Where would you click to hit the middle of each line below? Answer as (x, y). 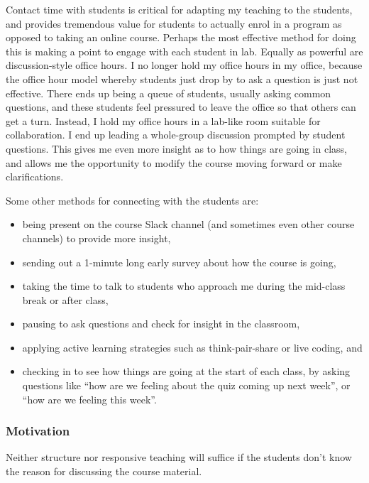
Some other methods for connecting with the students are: (132, 200)
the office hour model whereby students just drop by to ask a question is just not (182, 78)
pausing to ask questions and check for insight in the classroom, (161, 324)
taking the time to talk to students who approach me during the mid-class (184, 286)
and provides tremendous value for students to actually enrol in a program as (174, 23)
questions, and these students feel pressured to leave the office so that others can (181, 107)
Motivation (38, 431)
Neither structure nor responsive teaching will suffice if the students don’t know (179, 457)
